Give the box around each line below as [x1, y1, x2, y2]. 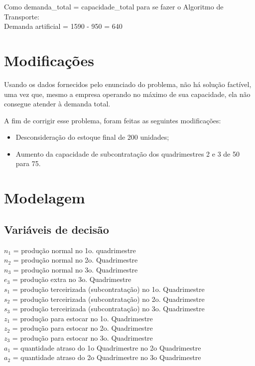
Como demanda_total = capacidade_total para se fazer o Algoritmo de [4, 1, 224, 11]
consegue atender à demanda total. [4, 98, 111, 109]
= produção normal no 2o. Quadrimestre [13, 255, 138, 265]
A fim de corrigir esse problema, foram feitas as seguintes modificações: [4, 115, 221, 125]
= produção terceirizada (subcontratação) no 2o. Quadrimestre [12, 293, 205, 304]
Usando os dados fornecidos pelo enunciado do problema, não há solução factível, [4, 79, 252, 89]
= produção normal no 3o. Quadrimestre [13, 264, 138, 274]
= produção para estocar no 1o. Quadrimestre [12, 313, 153, 323]
